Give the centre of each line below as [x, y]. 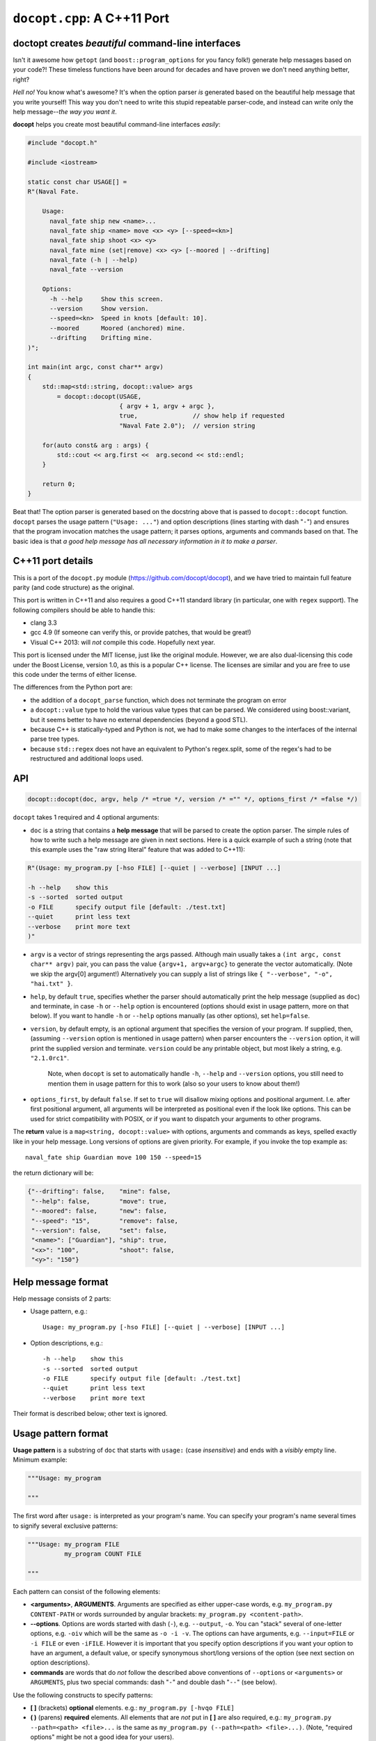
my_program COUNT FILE [103, 1554]
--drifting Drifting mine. [101, 338]
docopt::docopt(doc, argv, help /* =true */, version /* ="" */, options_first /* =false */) [193, 799]
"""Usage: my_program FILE [73, 1544]
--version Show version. [99, 309]
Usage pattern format [61, 1434]
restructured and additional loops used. [87, 758]
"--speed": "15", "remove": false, [105, 1221]
